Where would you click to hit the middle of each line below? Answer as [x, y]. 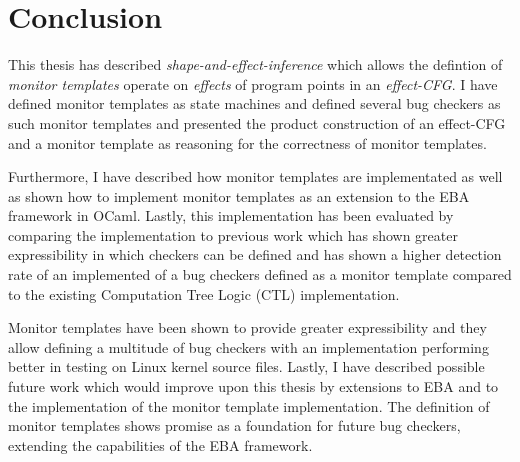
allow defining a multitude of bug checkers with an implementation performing [248, 346]
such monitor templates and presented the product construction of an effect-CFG [257, 122]
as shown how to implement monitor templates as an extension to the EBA [239, 195]
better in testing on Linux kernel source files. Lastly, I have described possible [246, 366]
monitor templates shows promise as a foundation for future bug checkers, [234, 425]
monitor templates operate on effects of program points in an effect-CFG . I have [253, 83]
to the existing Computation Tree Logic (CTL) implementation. [204, 293]
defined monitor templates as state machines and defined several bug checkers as [254, 103]
